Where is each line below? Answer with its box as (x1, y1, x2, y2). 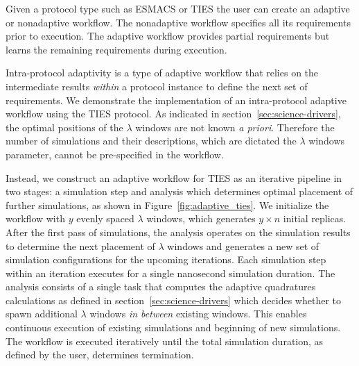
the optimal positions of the (6, 119, 123, 134)
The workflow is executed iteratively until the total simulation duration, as (6, 333, 324, 348)
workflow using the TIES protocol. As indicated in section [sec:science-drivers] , (6, 106, 341, 121)
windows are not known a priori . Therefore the (135, 119, 335, 134)
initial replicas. (283, 211, 347, 226)
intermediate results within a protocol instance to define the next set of (6, 78, 308, 93)
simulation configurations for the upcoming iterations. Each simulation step (6, 252, 326, 267)
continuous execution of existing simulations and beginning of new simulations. (6, 320, 341, 335)
